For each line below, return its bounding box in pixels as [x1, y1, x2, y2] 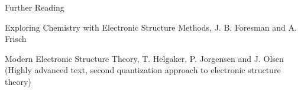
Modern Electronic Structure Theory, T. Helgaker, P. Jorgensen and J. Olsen [5, 52, 284, 64]
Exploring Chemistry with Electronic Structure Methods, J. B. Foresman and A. [5, 21, 297, 33]
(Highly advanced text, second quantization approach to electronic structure [5, 64, 281, 76]
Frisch [5, 32, 27, 45]
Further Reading [5, 1, 64, 13]
